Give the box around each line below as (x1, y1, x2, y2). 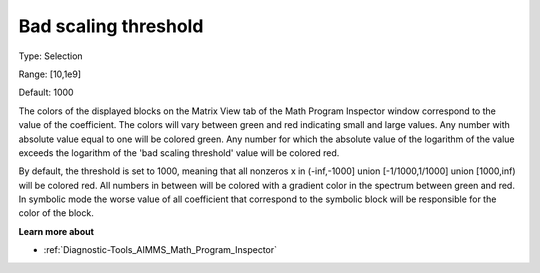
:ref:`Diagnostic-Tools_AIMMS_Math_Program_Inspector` (43, 244, 278, 256)
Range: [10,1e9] (18, 68, 82, 80)
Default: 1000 (18, 86, 74, 99)
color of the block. (18, 207, 94, 219)
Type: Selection (18, 50, 84, 62)
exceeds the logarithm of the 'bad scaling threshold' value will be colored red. (18, 146, 340, 159)
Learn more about (18, 225, 95, 237)
